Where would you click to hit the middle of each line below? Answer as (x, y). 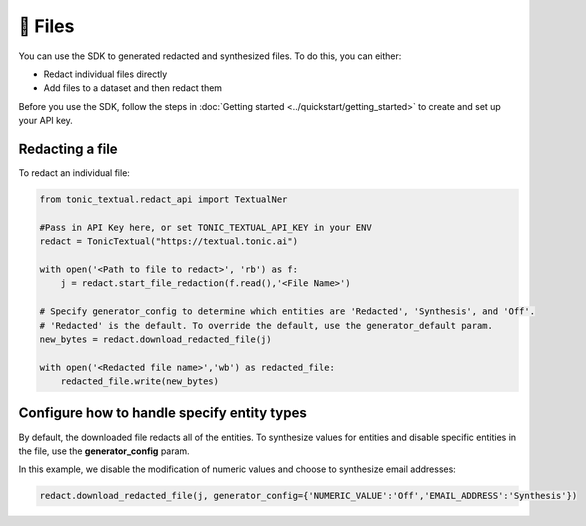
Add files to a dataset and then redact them (133, 88)
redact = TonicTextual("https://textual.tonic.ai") (169, 241)
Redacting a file (68, 148)
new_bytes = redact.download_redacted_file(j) (155, 339)
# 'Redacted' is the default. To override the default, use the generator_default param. (266, 325)
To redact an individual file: (74, 173)
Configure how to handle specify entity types (162, 413)
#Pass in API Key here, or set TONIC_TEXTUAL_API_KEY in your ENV (205, 227)
